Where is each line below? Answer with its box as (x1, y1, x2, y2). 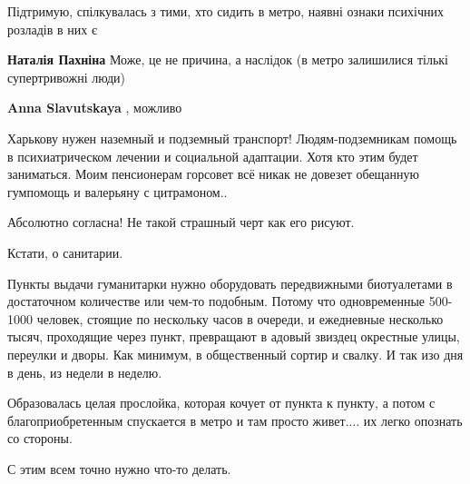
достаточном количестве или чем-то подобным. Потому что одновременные (7, 291, 426, 311)
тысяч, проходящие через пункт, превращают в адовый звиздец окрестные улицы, (7, 327, 460, 346)
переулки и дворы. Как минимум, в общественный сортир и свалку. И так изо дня (7, 344, 464, 363)
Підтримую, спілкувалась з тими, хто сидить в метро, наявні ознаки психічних (7, 2, 444, 20)
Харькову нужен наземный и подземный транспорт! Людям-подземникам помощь (7, 128, 457, 147)
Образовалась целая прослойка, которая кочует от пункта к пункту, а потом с (7, 393, 436, 412)
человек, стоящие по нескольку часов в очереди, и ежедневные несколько (36, 309, 444, 328)
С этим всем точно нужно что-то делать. (7, 459, 231, 478)
